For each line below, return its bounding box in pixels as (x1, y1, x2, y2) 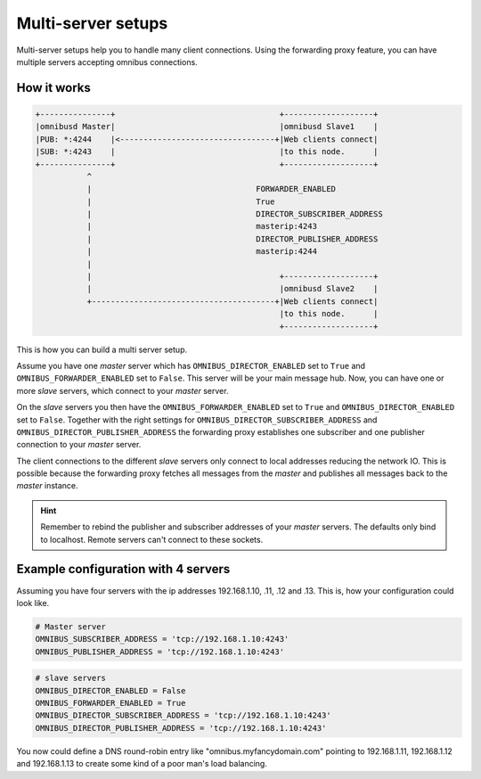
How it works (16, 80, 91, 95)
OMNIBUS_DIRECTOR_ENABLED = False (35, 685, 186, 695)
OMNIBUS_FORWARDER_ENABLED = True (35, 698, 186, 709)
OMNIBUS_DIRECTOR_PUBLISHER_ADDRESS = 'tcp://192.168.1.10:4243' (35, 723, 327, 733)
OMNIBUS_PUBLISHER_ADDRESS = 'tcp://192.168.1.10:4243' (35, 646, 285, 657)
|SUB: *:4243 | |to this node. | (35, 147, 379, 157)
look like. (16, 597, 50, 608)
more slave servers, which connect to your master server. (16, 385, 229, 396)
